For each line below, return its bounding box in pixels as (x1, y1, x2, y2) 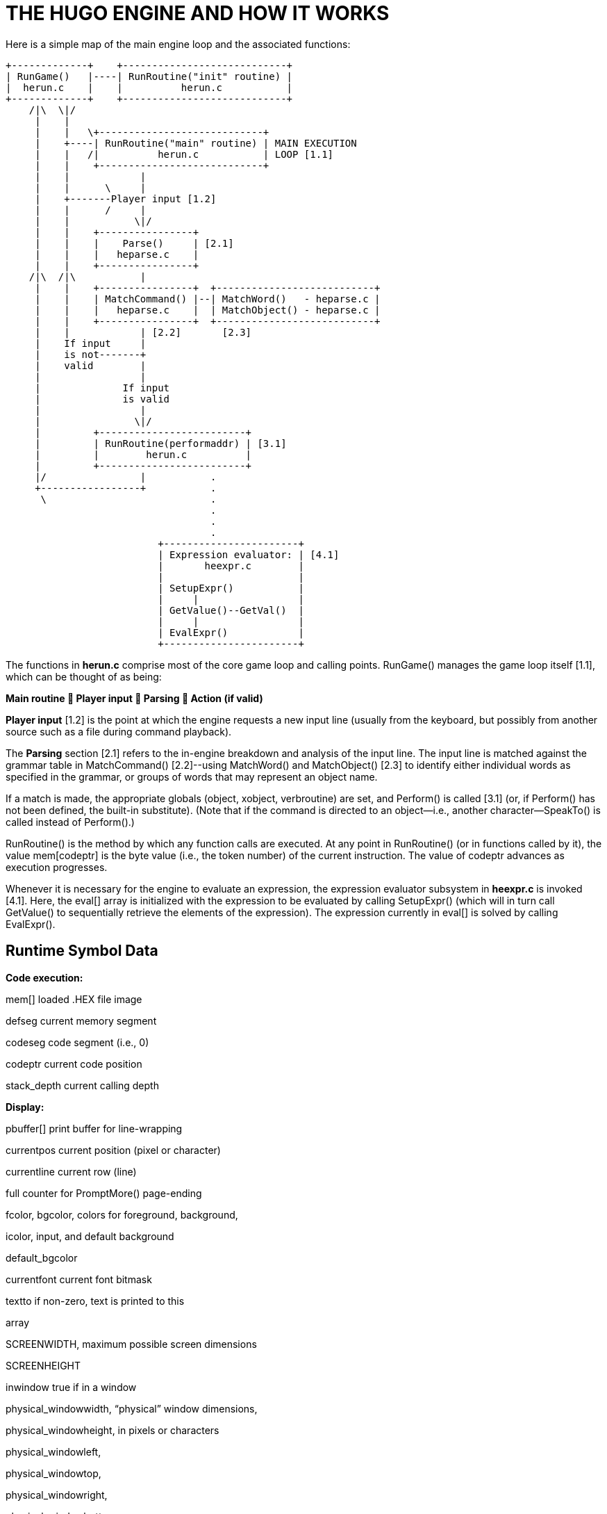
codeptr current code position (6, 1057, 142, 1070)
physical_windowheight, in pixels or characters (6, 1424, 219, 1436)
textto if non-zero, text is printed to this (6, 1294, 185, 1307)
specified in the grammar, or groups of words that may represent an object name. (6, 770, 378, 783)
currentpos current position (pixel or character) (6, 1143, 221, 1156)
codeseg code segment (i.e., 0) (6, 1036, 149, 1048)
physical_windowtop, (6, 1467, 101, 1479)
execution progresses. (6, 861, 108, 873)
